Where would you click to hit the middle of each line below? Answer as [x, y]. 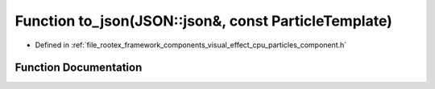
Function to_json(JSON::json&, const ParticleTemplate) [203, 21]
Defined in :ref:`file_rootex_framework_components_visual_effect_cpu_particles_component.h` [191, 45]
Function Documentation [79, 68]
